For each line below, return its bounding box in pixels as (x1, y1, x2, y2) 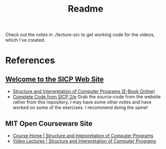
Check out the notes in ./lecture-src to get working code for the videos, (5, 31, 155, 38)
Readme (68, 3, 103, 15)
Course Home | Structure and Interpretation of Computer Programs (12, 133, 154, 138)
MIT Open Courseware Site (5, 119, 93, 128)
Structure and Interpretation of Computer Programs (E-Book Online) (12, 88, 155, 94)
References (5, 55, 55, 66)
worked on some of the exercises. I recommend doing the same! (12, 104, 148, 110)
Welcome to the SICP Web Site (5, 74, 104, 84)
